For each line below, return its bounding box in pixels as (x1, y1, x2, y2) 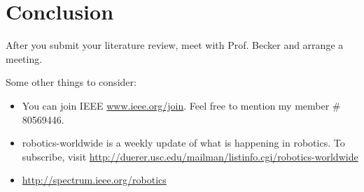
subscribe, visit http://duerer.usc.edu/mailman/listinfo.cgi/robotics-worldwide (22, 149, 358, 163)
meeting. (6, 51, 43, 66)
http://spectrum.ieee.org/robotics (22, 172, 167, 187)
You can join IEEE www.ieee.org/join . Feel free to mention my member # (22, 98, 341, 112)
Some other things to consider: (6, 75, 136, 89)
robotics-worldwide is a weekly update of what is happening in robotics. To (22, 135, 345, 150)
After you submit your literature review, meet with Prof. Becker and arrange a (6, 38, 344, 52)
